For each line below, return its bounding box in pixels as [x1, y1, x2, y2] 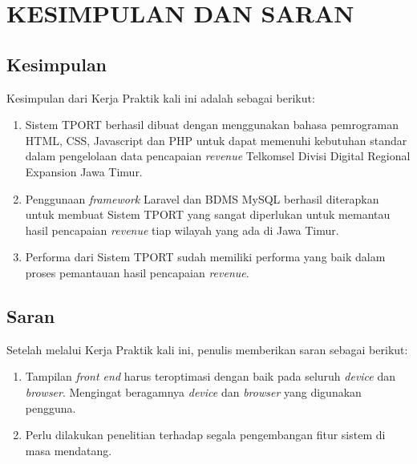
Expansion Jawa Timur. [25, 163, 143, 180]
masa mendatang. [25, 442, 112, 458]
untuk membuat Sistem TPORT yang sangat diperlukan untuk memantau [25, 206, 391, 223]
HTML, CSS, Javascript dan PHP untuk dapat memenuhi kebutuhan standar [25, 131, 407, 148]
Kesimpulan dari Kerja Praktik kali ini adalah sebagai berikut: [6, 89, 315, 106]
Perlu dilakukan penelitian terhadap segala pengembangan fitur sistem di [25, 426, 386, 443]
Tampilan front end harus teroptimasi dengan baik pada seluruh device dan [25, 368, 396, 385]
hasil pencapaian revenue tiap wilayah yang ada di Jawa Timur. [25, 221, 339, 238]
